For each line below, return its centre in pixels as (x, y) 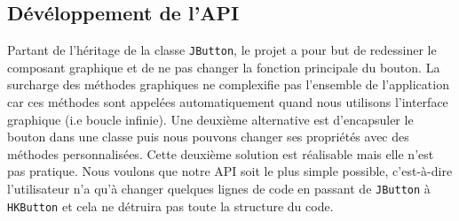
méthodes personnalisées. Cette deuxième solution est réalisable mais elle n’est (221, 153)
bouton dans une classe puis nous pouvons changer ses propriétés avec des (208, 137)
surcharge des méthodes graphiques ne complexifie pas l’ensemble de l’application (228, 84)
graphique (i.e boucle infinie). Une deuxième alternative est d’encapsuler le (210, 119)
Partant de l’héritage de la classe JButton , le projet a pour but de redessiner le (222, 50)
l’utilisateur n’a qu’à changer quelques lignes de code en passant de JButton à (219, 189)
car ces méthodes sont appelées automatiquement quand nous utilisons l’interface (228, 102)
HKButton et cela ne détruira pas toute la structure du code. (170, 206)
